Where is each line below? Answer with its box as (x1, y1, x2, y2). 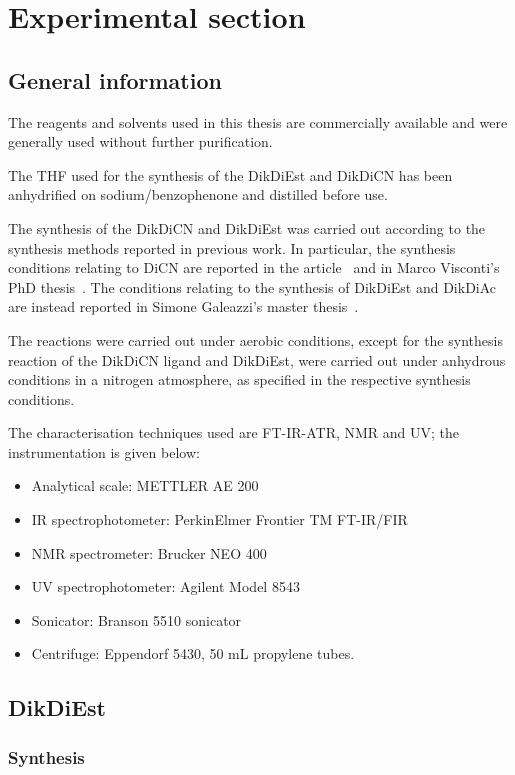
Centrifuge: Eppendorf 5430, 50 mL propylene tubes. (31, 643, 355, 664)
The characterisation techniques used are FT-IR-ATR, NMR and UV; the (8, 422, 460, 443)
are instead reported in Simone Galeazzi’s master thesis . (8, 296, 359, 317)
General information (8, 64, 222, 95)
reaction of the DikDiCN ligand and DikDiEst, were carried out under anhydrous (8, 349, 506, 370)
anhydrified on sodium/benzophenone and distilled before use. (8, 184, 388, 205)
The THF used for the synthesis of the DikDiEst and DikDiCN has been (8, 164, 453, 185)
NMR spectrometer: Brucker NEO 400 (31, 542, 267, 563)
